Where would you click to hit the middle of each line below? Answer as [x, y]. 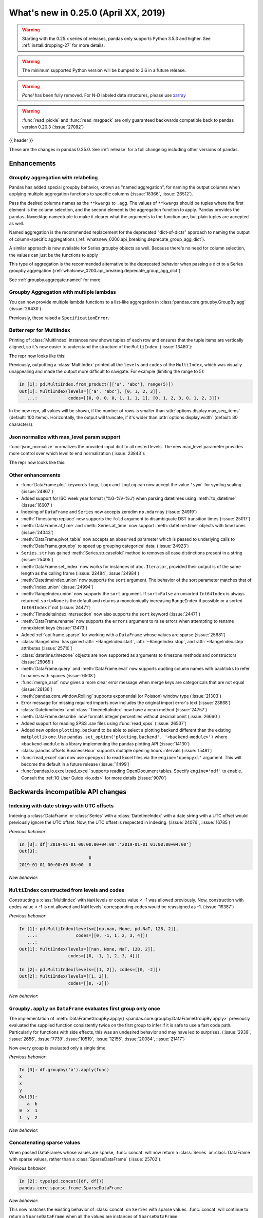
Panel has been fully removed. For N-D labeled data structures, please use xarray [104, 95]
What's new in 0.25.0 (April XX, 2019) [87, 13]
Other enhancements [35, 475]
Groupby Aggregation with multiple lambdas [63, 292]
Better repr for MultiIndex [40, 330]
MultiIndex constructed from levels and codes [67, 890]
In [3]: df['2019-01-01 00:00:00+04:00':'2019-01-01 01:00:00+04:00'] [105, 844]
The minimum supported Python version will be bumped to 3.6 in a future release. [104, 70]
